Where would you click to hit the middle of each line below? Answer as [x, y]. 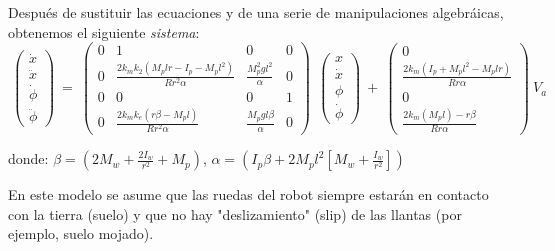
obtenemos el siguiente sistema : [104, 31]
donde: [28, 158]
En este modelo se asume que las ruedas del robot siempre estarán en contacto [248, 194]
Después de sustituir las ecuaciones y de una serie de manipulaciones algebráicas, [256, 12]
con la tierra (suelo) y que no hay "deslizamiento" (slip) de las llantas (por [235, 213]
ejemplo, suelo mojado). [81, 233]
